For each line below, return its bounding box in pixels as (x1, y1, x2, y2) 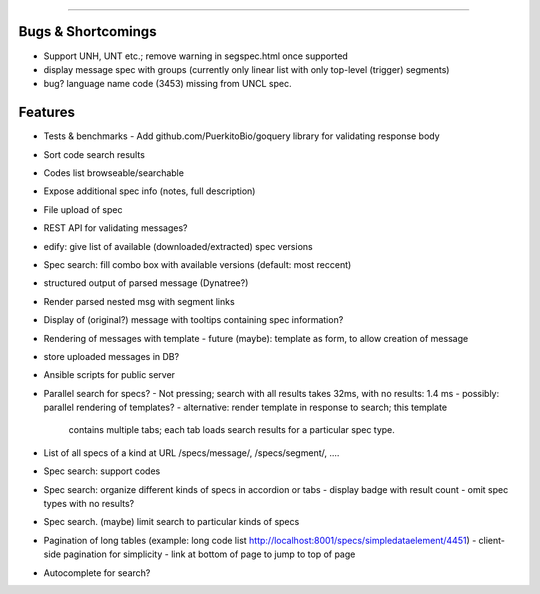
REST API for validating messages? (43, 222, 188, 234)
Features (18, 104, 75, 121)
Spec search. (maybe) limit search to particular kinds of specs (43, 516, 300, 528)
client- (478, 534, 505, 546)
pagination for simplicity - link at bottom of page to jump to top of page (63, 548, 356, 560)
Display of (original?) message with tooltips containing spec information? (43, 314, 344, 326)
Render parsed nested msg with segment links (43, 295, 235, 307)
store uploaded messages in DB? (43, 350, 180, 362)
